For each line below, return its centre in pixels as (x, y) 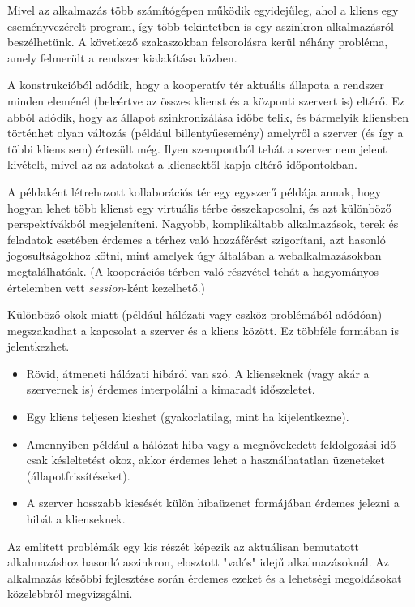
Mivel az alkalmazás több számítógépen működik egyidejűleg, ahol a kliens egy (203, 10)
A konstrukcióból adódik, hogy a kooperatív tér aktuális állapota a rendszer (196, 85)
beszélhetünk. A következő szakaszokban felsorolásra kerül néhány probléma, (198, 42)
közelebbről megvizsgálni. (70, 594)
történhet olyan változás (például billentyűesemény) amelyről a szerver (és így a (205, 133)
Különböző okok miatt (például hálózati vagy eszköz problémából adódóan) (195, 314)
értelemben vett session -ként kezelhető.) (107, 287)
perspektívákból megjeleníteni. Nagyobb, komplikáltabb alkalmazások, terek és (203, 224)
